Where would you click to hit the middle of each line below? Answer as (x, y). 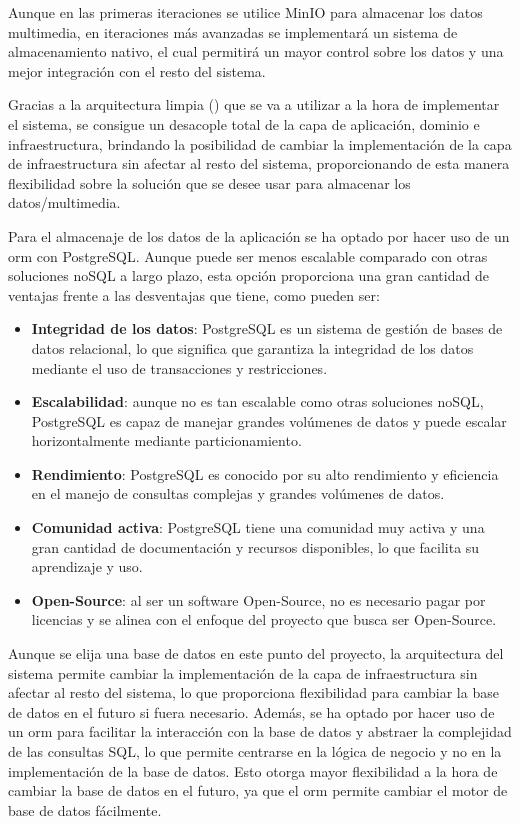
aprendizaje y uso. (87, 566)
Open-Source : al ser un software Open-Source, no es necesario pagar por (258, 599)
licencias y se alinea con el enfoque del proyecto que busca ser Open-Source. (264, 619)
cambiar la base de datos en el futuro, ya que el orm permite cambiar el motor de (258, 790)
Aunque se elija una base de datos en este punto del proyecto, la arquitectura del (256, 653)
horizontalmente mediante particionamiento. (166, 440)
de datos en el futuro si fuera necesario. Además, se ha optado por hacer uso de (251, 711)
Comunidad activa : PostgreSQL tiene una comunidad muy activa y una (258, 527)
